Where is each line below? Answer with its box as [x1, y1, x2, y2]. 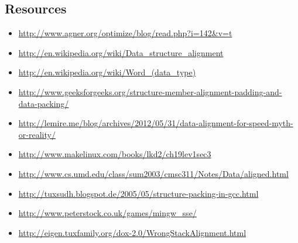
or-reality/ [18, 128, 56, 140]
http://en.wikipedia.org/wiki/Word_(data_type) [18, 66, 196, 78]
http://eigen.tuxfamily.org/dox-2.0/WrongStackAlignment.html [18, 226, 246, 238]
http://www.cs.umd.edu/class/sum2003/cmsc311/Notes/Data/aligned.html [18, 167, 289, 179]
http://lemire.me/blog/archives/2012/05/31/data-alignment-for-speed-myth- [18, 117, 293, 129]
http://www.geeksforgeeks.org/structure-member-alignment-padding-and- [18, 85, 282, 98]
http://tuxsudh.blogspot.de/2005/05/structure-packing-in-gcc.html [18, 187, 259, 199]
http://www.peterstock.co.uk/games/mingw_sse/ [18, 207, 197, 219]
